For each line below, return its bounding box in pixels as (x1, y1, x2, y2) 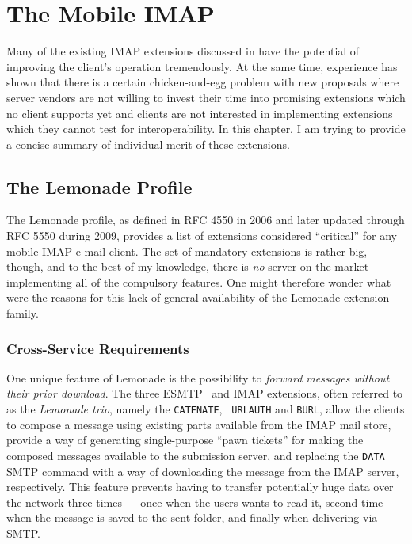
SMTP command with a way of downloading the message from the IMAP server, (6, 462, 399, 479)
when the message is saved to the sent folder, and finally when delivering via (6, 509, 378, 526)
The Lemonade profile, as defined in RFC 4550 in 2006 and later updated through (6, 211, 405, 228)
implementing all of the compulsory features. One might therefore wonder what (6, 273, 391, 290)
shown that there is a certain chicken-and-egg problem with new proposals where (6, 74, 399, 90)
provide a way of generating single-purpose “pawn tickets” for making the (6, 432, 364, 448)
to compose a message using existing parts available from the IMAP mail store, (6, 416, 391, 432)
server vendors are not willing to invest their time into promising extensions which (6, 89, 406, 105)
